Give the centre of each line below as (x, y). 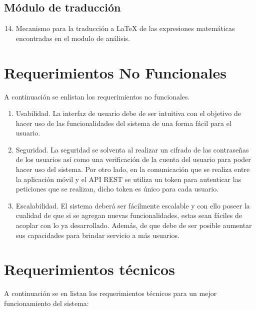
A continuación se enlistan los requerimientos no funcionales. (97, 96)
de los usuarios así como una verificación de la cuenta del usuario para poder (133, 159)
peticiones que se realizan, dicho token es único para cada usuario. (117, 189)
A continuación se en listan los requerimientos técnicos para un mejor (110, 293)
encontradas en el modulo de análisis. (73, 38)
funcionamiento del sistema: (46, 303)
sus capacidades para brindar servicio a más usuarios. (97, 235)
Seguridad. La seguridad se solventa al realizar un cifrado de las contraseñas (132, 149)
